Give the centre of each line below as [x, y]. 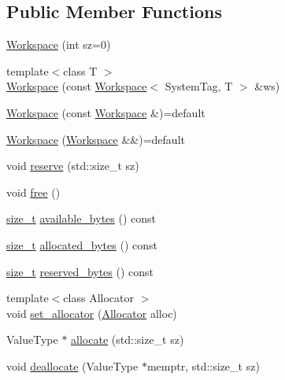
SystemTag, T [199, 86]
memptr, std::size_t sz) [203, 365]
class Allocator [98, 298]
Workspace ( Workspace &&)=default [96, 139]
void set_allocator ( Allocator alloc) [92, 313]
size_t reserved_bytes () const [80, 271]
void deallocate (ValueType [72, 365]
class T [80, 70]
